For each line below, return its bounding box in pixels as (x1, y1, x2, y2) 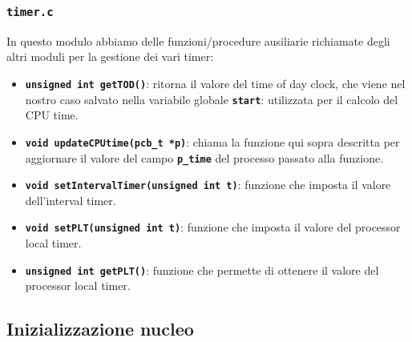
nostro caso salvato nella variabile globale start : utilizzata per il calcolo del (25, 91, 398, 107)
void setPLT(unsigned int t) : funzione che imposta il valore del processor (25, 219, 401, 235)
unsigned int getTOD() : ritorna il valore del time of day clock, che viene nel (25, 74, 406, 91)
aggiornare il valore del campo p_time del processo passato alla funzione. (25, 149, 384, 166)
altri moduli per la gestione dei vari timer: (6, 48, 214, 65)
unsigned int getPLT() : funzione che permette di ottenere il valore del (25, 261, 379, 278)
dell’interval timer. (25, 191, 116, 208)
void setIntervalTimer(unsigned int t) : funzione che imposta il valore (25, 176, 391, 193)
